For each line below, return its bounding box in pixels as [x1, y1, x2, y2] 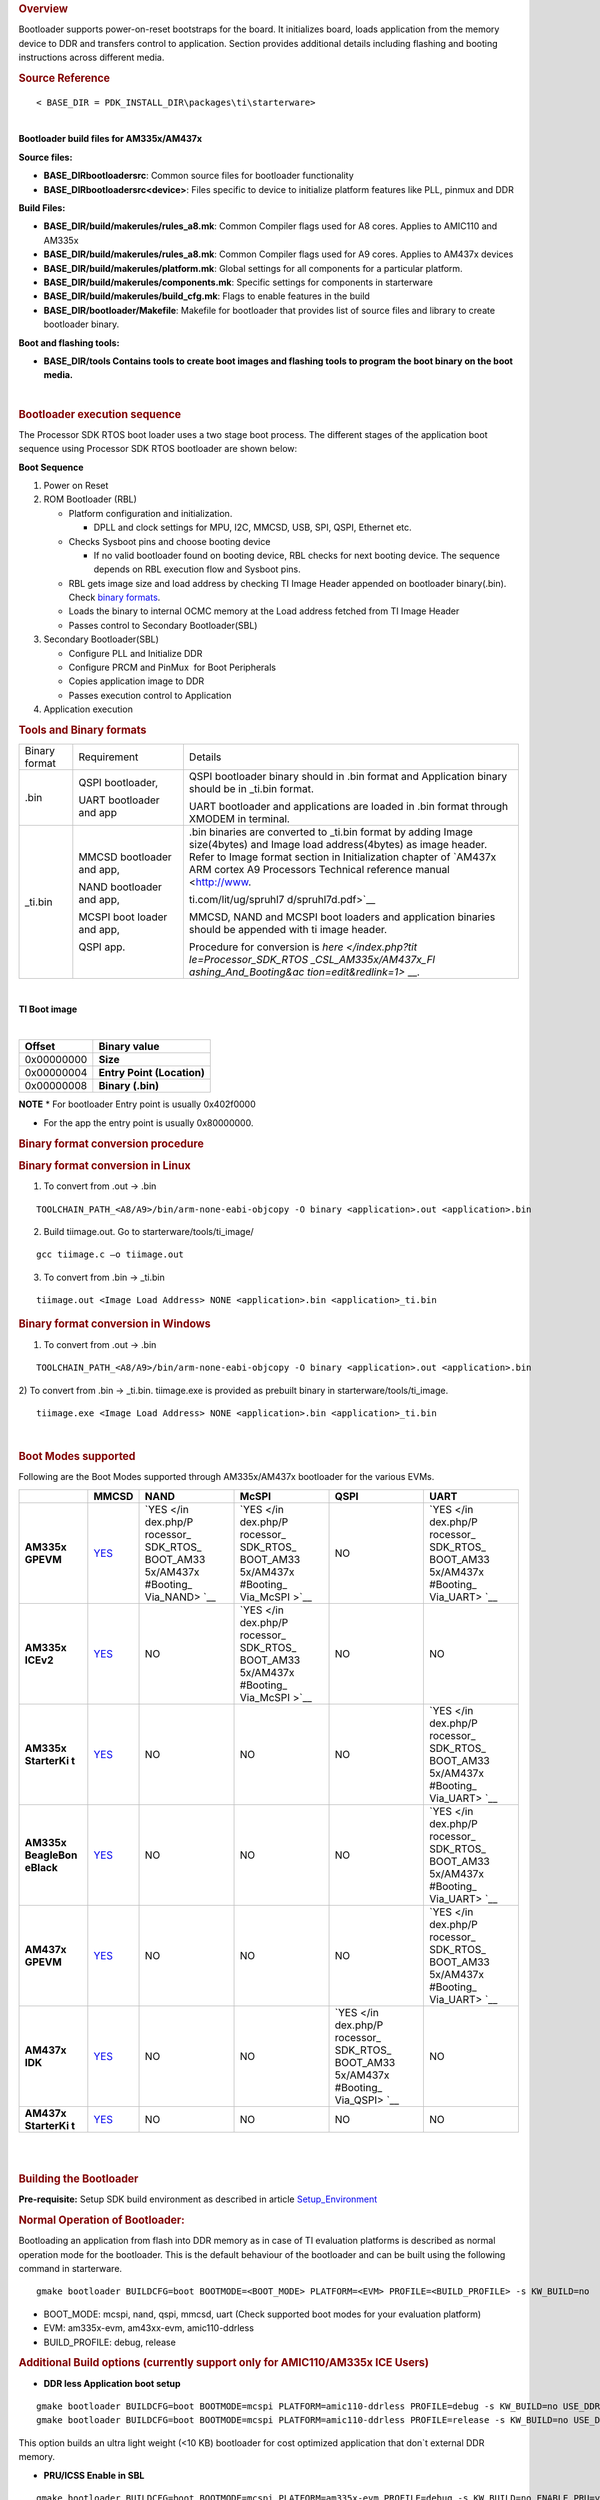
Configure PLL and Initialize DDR [68, 647, 203, 659]
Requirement [78, 750, 139, 764]
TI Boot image [18, 1003, 78, 1015]
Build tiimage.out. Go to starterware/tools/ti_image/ [43, 1225, 254, 1237]
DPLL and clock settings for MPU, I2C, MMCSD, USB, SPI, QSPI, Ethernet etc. [93, 521, 412, 534]
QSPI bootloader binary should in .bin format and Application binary [188, 770, 508, 784]
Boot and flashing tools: [18, 336, 120, 349]
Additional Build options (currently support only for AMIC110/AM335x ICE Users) [18, 2356, 429, 2370]
